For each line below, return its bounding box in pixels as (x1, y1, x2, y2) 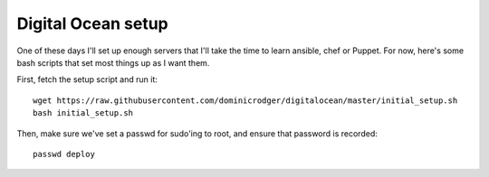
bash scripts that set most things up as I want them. (16, 57, 210, 68)
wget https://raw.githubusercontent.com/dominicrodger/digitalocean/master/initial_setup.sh (33, 95, 458, 106)
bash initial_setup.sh (33, 108, 134, 118)
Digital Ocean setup (16, 14, 168, 33)
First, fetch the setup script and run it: (16, 74, 158, 85)
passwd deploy (33, 149, 95, 159)
